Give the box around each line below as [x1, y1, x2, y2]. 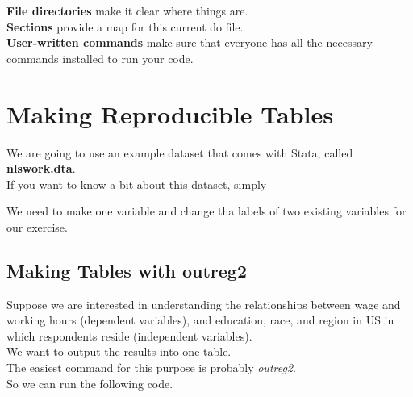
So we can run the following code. [6, 374, 173, 391]
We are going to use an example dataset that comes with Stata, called [6, 144, 353, 161]
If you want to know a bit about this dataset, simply [6, 175, 267, 192]
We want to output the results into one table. [6, 343, 232, 360]
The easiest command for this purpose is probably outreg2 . [6, 359, 296, 376]
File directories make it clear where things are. [6, 2, 248, 19]
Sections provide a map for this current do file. [6, 18, 244, 35]
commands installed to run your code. [6, 49, 194, 66]
